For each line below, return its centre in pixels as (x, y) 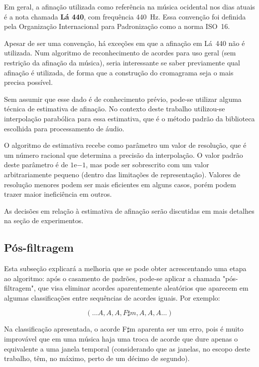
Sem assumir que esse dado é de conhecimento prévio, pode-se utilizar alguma (123, 99)
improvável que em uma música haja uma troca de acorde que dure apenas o (121, 339)
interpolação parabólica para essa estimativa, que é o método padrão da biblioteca (129, 118)
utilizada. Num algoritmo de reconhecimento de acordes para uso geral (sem (120, 53)
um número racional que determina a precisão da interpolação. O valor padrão (124, 155)
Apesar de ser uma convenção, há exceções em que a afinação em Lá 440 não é (125, 43)
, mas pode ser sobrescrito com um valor (147, 165)
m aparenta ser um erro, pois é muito (187, 329)
